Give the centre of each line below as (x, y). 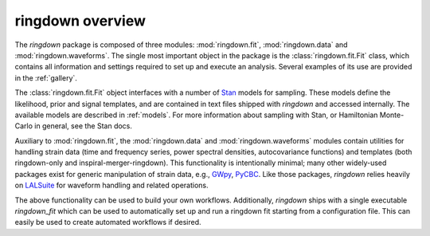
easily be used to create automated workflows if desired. (108, 222)
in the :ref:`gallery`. (46, 78)
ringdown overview (80, 21)
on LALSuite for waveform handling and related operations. (111, 185)
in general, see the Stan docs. (84, 126)
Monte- (392, 115)
